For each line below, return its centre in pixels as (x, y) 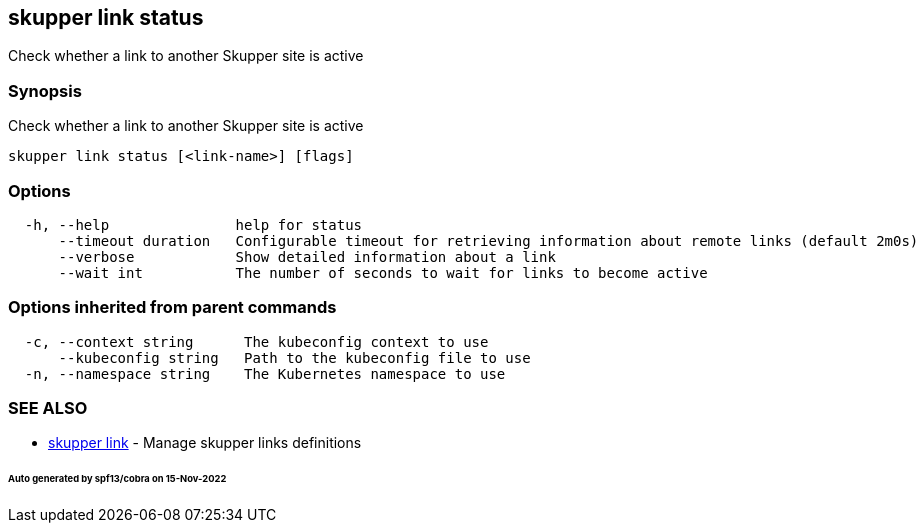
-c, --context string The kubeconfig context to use (256, 341)
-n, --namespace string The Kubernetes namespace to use (265, 373)
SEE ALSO (48, 408)
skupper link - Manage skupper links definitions (205, 443)
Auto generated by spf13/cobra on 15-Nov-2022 (117, 479)
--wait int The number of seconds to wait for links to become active (383, 272)
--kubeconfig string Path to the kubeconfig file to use (294, 357)
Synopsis (45, 90)
